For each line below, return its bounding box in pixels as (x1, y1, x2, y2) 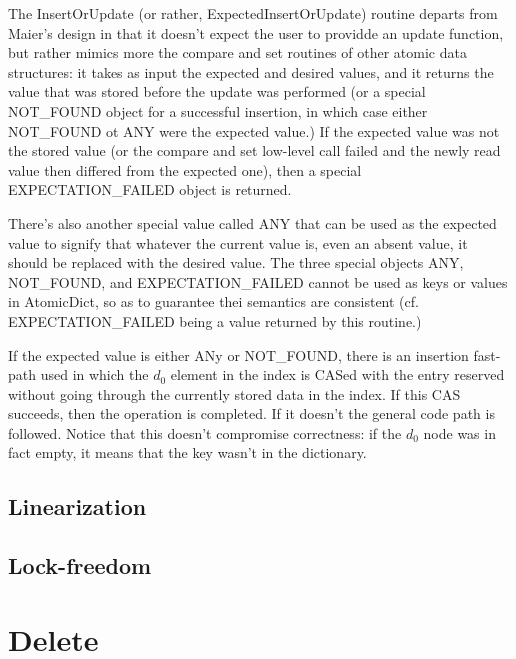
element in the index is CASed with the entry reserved (170, 364, 505, 385)
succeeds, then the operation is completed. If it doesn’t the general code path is (8, 403, 495, 424)
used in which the (40, 364, 149, 385)
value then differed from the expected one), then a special (8, 159, 362, 180)
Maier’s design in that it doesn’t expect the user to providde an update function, (8, 22, 504, 43)
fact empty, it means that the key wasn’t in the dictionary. (8, 442, 367, 463)
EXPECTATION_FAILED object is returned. (8, 179, 292, 200)
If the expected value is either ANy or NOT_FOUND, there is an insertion (8, 344, 469, 365)
